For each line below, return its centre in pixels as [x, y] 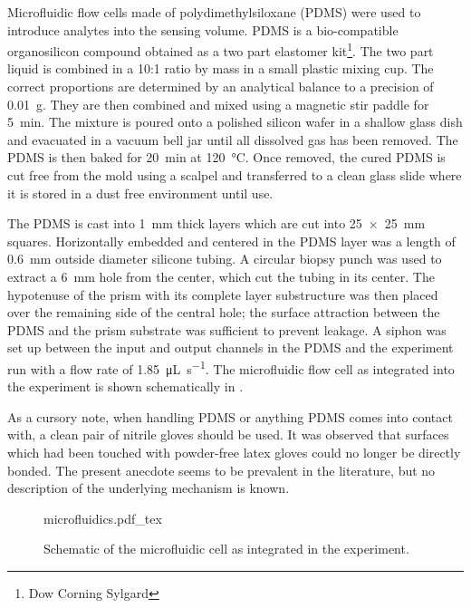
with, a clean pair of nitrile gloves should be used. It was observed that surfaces [228, 434]
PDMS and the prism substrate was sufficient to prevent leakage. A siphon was [227, 329]
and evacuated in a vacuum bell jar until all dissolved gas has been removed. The [233, 139]
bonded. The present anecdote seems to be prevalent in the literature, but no [221, 470]
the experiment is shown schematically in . [125, 386]
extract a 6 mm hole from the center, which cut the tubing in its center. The [221, 276]
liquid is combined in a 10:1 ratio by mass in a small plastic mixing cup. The [221, 68]
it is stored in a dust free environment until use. [140, 193]
